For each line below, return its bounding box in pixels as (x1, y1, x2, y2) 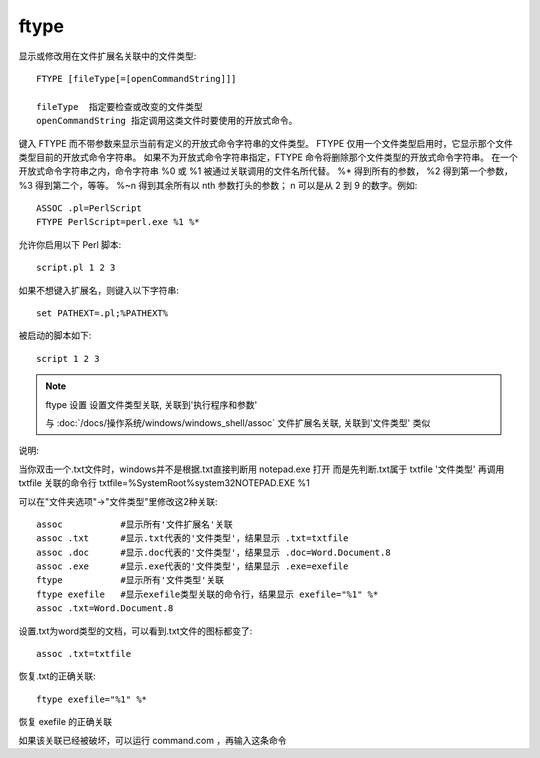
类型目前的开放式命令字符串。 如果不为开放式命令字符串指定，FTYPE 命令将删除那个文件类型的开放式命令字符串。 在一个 (18, 151, 519, 163)
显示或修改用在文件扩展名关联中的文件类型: (18, 50, 197, 62)
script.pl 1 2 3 (36, 262, 116, 274)
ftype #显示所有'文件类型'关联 (36, 575, 225, 586)
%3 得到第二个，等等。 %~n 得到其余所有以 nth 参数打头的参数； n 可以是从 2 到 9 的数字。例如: (18, 179, 418, 191)
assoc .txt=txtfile (36, 648, 132, 660)
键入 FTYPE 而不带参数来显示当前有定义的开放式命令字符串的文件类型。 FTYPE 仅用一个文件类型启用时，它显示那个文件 (18, 137, 514, 149)
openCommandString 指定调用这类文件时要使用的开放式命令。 (36, 115, 298, 127)
